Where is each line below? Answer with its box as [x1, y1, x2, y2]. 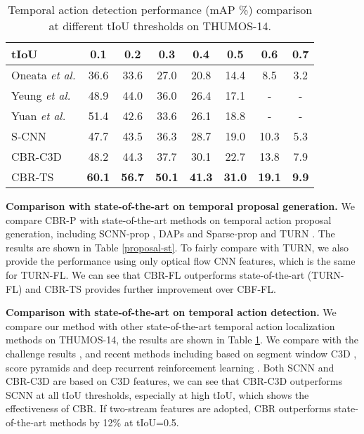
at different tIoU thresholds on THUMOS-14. [48, 18, 271, 34]
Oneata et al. [11, 67, 76, 83]
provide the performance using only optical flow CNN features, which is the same [6, 254, 356, 268]
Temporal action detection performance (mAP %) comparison [8, 1, 313, 18]
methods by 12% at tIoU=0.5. [49, 414, 179, 429]
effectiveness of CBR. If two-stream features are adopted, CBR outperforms [6, 401, 331, 416]
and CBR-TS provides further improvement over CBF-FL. [25, 281, 276, 296]
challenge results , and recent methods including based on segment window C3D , [6, 346, 357, 360]
